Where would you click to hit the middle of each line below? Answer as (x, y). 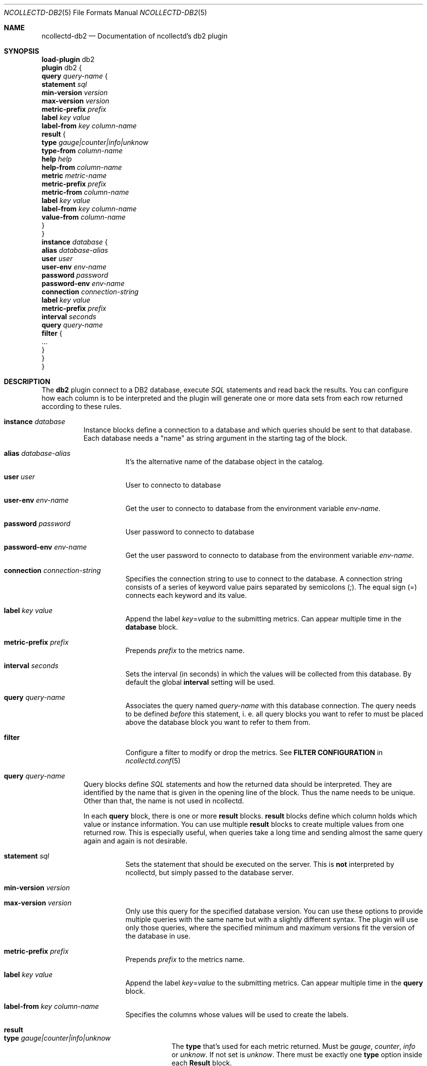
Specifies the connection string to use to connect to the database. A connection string (264, 579)
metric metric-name (74, 175)
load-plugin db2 (68, 59)
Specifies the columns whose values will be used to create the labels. (237, 1015)
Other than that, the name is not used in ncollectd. (164, 801)
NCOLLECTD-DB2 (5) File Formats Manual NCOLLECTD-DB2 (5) (106, 12)
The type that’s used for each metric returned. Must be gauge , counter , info (294, 1046)
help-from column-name (82, 167)
